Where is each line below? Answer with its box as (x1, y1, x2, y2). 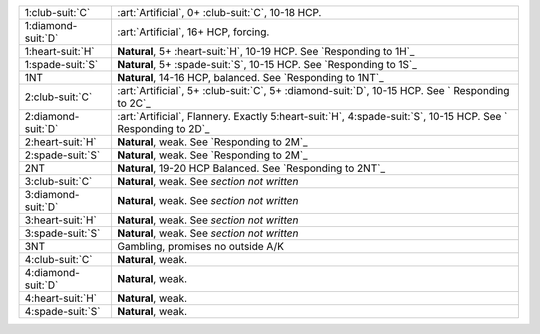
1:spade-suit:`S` (24, 58, 99, 71)
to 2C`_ (117, 96, 152, 110)
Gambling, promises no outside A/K (117, 240, 285, 253)
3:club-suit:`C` (24, 175, 93, 188)
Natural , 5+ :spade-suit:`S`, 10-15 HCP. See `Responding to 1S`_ (117, 58, 417, 71)
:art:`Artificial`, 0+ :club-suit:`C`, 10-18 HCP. (117, 6, 322, 19)
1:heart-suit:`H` (24, 45, 95, 58)
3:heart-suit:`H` (24, 213, 97, 227)
